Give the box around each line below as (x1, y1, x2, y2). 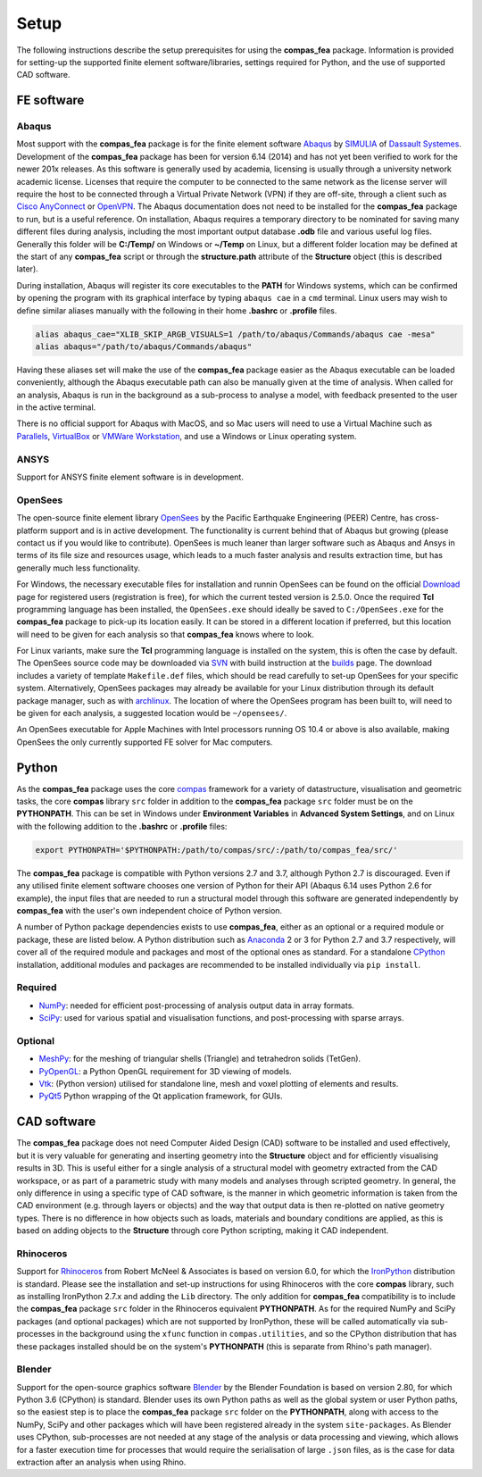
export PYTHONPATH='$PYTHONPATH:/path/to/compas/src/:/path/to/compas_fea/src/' (35, 845, 398, 855)
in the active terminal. (16, 402, 96, 413)
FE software (16, 93, 85, 108)
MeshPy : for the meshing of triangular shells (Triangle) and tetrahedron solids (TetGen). (38, 1054, 361, 1064)
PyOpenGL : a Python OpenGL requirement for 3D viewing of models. (38, 1065, 292, 1076)
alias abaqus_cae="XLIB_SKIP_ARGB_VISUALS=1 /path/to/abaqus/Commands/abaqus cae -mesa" (35, 329, 436, 339)
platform (16, 525, 48, 536)
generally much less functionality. (16, 563, 141, 573)
